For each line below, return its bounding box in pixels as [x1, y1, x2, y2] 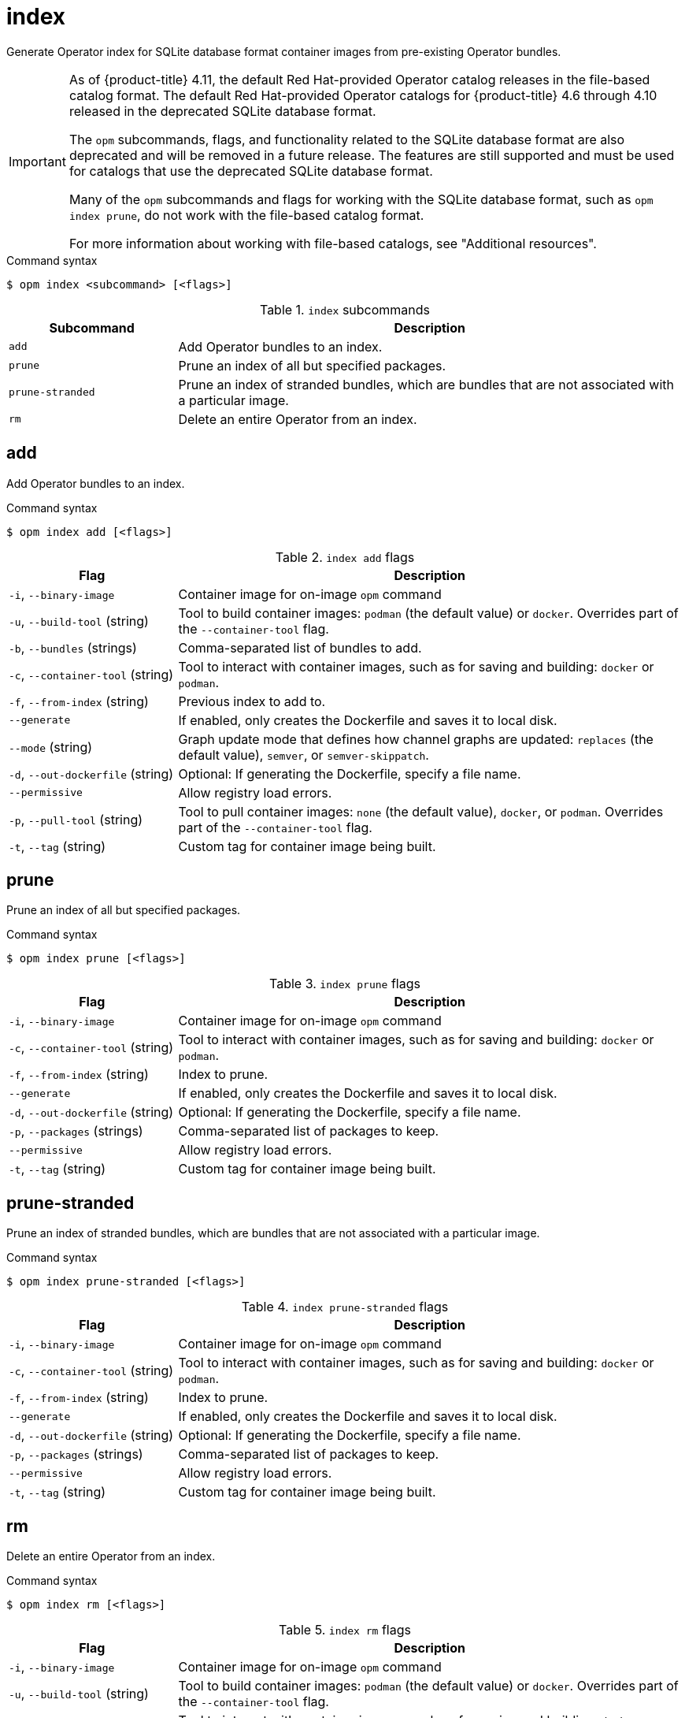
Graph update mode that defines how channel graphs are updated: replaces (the [178, 731, 654, 747]
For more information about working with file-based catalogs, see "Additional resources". [68, 235, 597, 251]
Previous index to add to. [178, 693, 326, 709]
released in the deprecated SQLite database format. [68, 102, 376, 119]
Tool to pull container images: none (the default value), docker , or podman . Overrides [178, 803, 664, 820]
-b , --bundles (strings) [9, 639, 137, 656]
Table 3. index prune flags [269, 976, 420, 992]
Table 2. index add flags [275, 548, 415, 565]
